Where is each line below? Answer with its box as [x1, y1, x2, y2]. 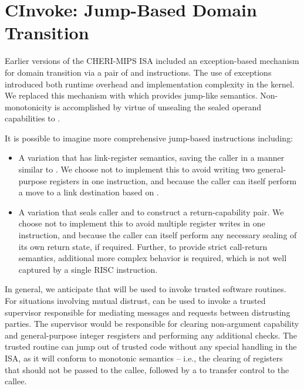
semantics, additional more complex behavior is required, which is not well [18, 252, 287, 264]
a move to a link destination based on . [18, 186, 159, 198]
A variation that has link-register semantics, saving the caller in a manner [18, 151, 285, 164]
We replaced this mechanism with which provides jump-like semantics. [5, 89, 258, 102]
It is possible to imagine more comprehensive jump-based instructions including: [5, 131, 293, 144]
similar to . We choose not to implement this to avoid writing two [18, 163, 255, 175]
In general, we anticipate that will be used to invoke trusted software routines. [5, 283, 286, 295]
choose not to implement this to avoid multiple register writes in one [18, 217, 265, 229]
